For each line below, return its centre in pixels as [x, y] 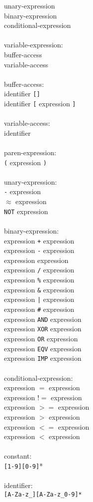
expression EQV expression [43, 348]
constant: [18, 456]
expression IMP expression [43, 358]
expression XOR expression [43, 329]
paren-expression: [30, 152]
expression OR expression [41, 339]
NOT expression [26, 211]
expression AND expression [43, 319]
